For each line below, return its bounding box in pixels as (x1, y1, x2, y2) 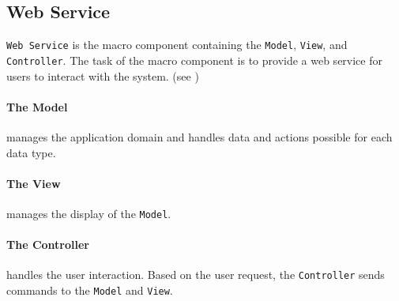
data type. (6, 144, 56, 160)
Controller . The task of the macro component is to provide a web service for (6, 51, 382, 68)
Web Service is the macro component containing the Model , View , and (6, 36, 348, 53)
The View (6, 175, 61, 191)
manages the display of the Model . (6, 205, 171, 221)
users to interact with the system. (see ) (6, 67, 199, 84)
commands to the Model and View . (6, 282, 173, 298)
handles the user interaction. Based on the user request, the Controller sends (6, 266, 385, 283)
